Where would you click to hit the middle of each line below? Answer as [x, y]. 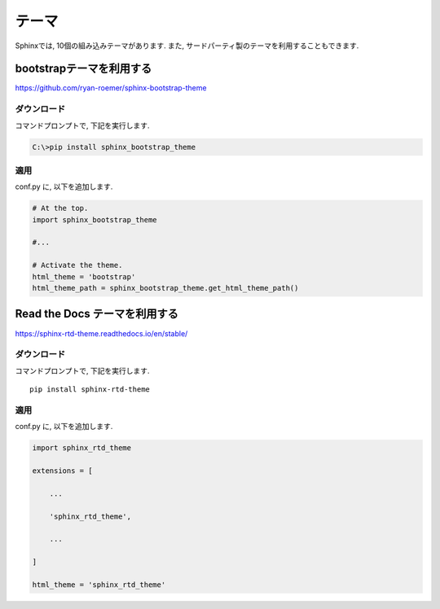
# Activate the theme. [77, 265]
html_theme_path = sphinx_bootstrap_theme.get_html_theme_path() [165, 288]
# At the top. [60, 208]
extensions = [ [62, 471]
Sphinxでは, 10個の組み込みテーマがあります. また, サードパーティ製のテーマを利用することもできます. [187, 46]
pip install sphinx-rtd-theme [90, 390]
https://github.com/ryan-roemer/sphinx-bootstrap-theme [111, 88]
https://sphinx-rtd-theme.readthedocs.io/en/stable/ [101, 333]
